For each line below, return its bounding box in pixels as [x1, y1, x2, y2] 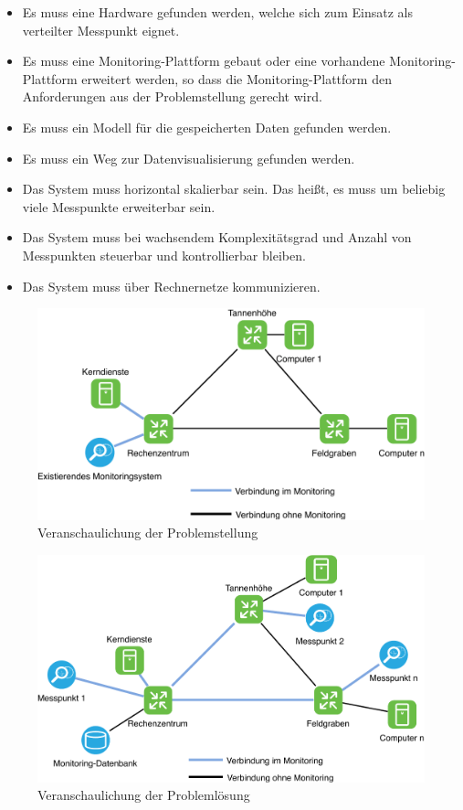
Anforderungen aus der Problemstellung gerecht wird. [22, 87, 322, 106]
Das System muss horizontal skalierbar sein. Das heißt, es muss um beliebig [22, 179, 446, 198]
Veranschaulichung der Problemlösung [37, 785, 250, 805]
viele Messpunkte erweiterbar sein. [22, 197, 216, 216]
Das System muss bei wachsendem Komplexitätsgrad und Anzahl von [22, 228, 412, 247]
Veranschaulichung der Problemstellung [37, 523, 258, 542]
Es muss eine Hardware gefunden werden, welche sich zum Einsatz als [22, 3, 413, 21]
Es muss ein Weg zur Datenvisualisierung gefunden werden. [22, 148, 355, 167]
